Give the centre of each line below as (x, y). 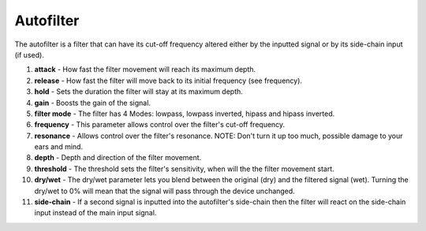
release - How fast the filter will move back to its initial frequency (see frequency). (168, 80)
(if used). (30, 54)
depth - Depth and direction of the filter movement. (118, 158)
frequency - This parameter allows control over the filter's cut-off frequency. (160, 125)
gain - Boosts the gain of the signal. (93, 102)
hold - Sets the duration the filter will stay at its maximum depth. (139, 91)
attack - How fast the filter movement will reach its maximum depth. (145, 69)
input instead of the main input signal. (95, 213)
